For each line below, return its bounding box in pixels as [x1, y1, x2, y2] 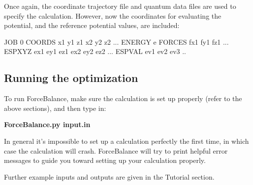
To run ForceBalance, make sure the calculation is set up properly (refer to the [4, 93, 242, 104]
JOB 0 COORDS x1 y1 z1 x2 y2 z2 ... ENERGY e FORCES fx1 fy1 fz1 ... [4, 36, 229, 47]
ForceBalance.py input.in [4, 119, 91, 130]
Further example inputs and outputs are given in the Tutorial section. [4, 171, 215, 182]
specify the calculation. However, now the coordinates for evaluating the [4, 10, 221, 21]
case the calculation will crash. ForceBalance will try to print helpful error [4, 145, 228, 156]
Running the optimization [4, 70, 138, 85]
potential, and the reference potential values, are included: [4, 20, 180, 30]
